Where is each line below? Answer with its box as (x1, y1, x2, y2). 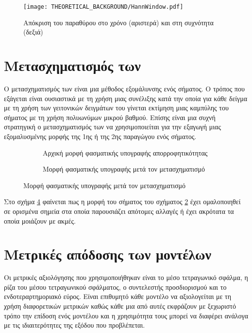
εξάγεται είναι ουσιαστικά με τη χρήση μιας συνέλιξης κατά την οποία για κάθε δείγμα (4, 93, 248, 103)
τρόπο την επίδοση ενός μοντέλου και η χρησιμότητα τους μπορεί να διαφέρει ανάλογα (4, 310, 249, 320)
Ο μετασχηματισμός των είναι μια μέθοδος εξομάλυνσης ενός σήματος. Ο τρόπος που (4, 83, 245, 93)
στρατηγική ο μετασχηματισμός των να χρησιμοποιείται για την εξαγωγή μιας (4, 122, 221, 132)
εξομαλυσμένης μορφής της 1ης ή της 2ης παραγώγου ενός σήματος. (4, 131, 197, 141)
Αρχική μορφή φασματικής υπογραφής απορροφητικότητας (43, 147, 208, 158)
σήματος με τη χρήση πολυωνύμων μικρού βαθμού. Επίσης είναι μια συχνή (4, 112, 216, 122)
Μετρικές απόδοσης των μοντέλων (4, 244, 211, 264)
